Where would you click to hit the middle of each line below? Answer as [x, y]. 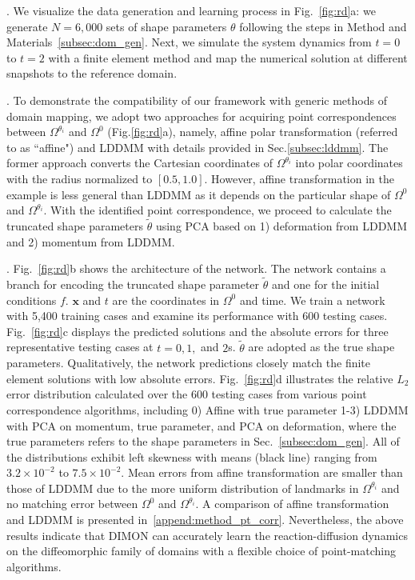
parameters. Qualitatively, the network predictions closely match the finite [188, 363]
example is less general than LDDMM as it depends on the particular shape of [199, 194]
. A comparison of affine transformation [292, 504]
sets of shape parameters [166, 26]
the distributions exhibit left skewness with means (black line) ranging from [192, 456]
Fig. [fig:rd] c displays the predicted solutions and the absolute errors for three [198, 331]
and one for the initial [325, 284]
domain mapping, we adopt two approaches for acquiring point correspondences [202, 116]
